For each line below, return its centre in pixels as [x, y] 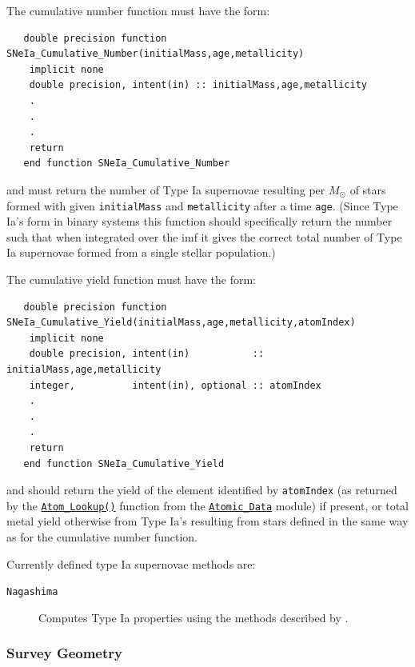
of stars [368, 189]
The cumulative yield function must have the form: [132, 279]
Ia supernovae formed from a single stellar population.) [141, 252]
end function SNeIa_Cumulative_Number [127, 164]
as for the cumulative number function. [102, 537]
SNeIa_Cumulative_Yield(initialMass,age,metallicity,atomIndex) [181, 323]
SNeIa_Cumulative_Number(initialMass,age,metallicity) [156, 54]
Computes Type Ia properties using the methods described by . [194, 617]
